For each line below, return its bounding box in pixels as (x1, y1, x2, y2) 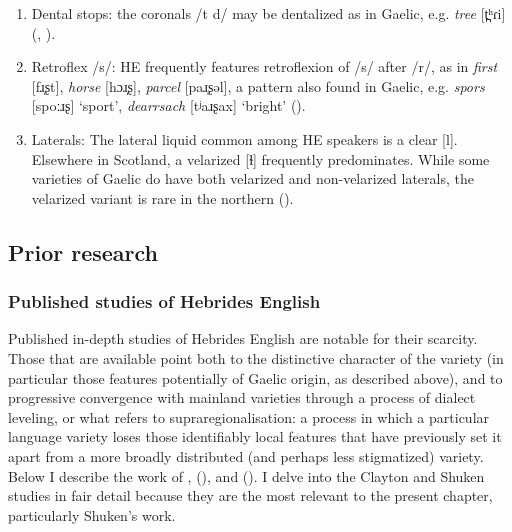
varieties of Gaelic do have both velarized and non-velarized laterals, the (31, 168, 474, 189)
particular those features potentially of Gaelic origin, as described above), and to (8, 367, 503, 388)
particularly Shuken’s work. (8, 504, 176, 525)
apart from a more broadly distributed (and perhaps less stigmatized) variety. (8, 445, 484, 466)
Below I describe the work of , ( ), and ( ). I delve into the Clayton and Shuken (8, 465, 485, 486)
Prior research (8, 236, 159, 267)
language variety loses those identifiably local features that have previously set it (8, 426, 502, 447)
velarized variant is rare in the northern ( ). (31, 187, 294, 208)
